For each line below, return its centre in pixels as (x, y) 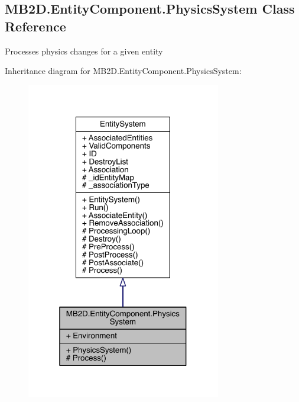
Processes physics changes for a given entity (84, 51)
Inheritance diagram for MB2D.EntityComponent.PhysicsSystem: (123, 71)
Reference (35, 26)
